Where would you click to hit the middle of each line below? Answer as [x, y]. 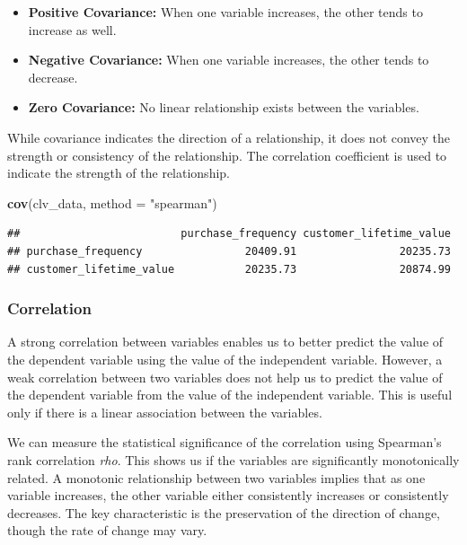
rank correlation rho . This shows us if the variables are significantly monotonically [233, 459]
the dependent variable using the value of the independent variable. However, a [225, 359]
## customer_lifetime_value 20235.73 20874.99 [229, 269]
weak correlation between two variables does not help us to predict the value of [225, 377]
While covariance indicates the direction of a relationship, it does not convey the [229, 137]
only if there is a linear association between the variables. [165, 412]
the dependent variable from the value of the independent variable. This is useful [230, 395]
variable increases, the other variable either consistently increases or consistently [228, 495]
